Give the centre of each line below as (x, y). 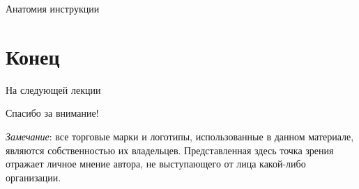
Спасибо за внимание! (52, 113)
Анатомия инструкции (53, 8)
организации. (33, 177)
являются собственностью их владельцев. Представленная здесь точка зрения (170, 150)
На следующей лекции (53, 89)
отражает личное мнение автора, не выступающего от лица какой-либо (156, 164)
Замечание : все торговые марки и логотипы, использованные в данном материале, (180, 136)
